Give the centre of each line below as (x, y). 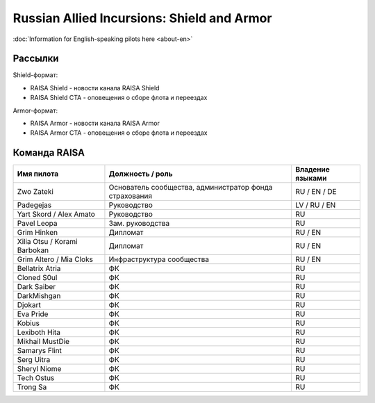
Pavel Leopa (37, 224)
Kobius (28, 323)
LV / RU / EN (316, 205)
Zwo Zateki (35, 192)
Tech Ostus (36, 378)
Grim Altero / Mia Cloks (55, 259)
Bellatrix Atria (39, 269)
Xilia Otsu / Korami (47, 242)
